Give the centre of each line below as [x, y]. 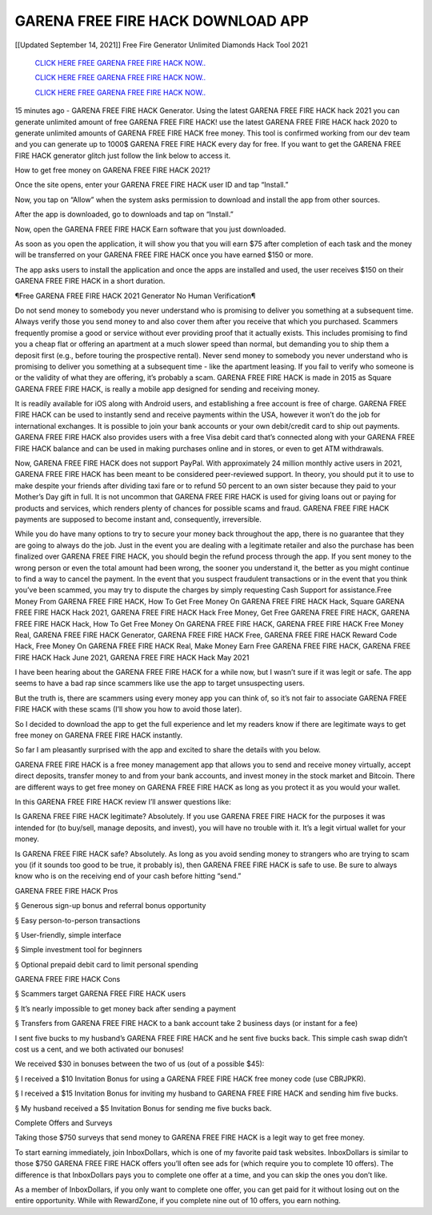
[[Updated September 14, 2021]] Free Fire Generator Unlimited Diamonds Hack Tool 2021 [161, 45]
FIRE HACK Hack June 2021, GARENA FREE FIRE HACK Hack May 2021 [132, 657]
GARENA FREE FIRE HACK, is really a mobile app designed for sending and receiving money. [167, 389]
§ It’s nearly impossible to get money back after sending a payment [125, 1008]
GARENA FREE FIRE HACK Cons [68, 979]
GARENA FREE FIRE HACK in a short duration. [90, 281]
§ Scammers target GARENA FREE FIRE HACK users [100, 994]
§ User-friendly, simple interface [68, 934]
